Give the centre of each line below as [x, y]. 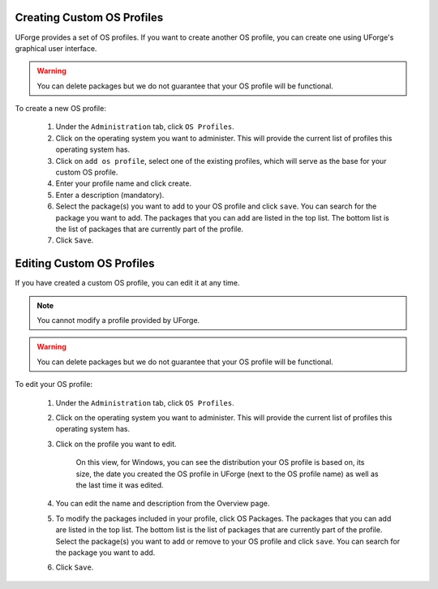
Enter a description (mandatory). [110, 195]
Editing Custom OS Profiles [85, 264]
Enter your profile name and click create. [124, 183]
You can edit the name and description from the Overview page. [163, 504]
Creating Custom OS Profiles [89, 17]
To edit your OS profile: [54, 385]
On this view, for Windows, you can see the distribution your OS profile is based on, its [220, 462]
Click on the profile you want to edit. [116, 444]
